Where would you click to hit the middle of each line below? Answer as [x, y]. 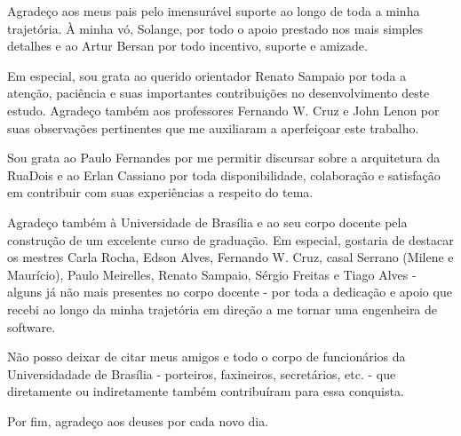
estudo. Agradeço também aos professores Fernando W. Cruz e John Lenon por [223, 110]
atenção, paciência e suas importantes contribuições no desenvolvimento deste [219, 93]
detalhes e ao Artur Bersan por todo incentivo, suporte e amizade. [187, 46]
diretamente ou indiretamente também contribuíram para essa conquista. [206, 391]
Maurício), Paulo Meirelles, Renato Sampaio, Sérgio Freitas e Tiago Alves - [212, 274]
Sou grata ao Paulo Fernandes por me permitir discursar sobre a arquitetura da [224, 158]
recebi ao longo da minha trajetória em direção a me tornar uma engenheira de [223, 309]
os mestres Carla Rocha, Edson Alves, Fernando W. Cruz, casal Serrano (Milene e [230, 257]
